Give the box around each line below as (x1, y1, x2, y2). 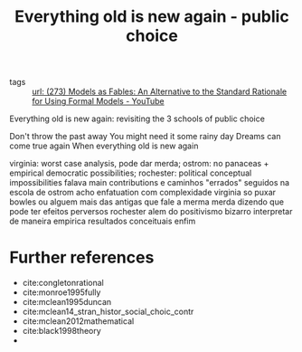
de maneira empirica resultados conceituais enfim (9, 215, 196, 227)
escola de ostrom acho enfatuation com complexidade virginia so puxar (9, 187, 277, 198)
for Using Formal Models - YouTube (32, 96, 165, 107)
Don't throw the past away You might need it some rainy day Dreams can (9, 131, 281, 142)
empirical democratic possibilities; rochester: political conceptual (9, 167, 252, 178)
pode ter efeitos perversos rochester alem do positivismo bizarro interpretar (9, 206, 293, 217)
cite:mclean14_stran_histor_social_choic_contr (22, 306, 194, 318)
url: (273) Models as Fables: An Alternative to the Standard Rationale (32, 86, 288, 97)
